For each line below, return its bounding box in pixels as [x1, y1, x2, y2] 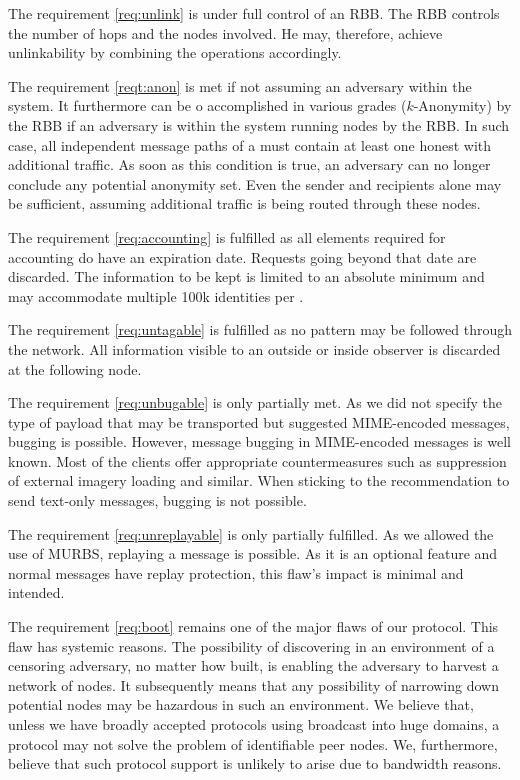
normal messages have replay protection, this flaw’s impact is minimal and [8, 562, 464, 583]
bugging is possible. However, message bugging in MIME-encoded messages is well [8, 431, 511, 452]
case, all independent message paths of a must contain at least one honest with [8, 134, 492, 155]
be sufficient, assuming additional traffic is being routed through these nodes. [8, 193, 481, 214]
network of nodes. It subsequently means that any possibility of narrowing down [8, 674, 499, 695]
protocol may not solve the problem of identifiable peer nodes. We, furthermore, [8, 733, 498, 754]
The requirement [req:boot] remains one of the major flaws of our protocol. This [8, 616, 499, 637]
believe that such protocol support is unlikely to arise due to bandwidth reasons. [8, 753, 502, 774]
